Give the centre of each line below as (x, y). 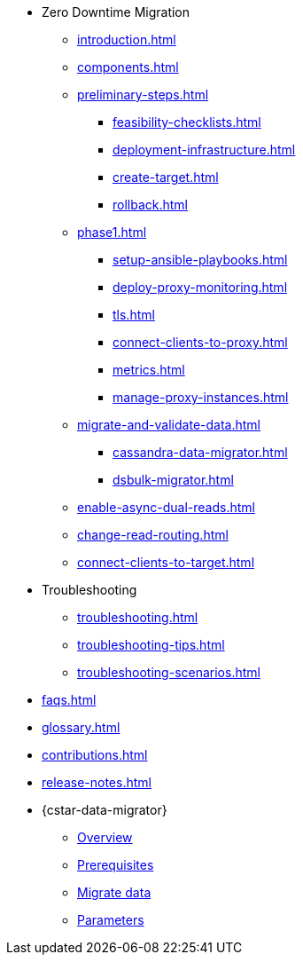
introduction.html (127, 39)
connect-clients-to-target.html (166, 562)
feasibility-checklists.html (187, 122)
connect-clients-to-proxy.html (200, 342)
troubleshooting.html (138, 617)
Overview (105, 837)
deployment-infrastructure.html (204, 150)
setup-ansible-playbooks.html (200, 260)
